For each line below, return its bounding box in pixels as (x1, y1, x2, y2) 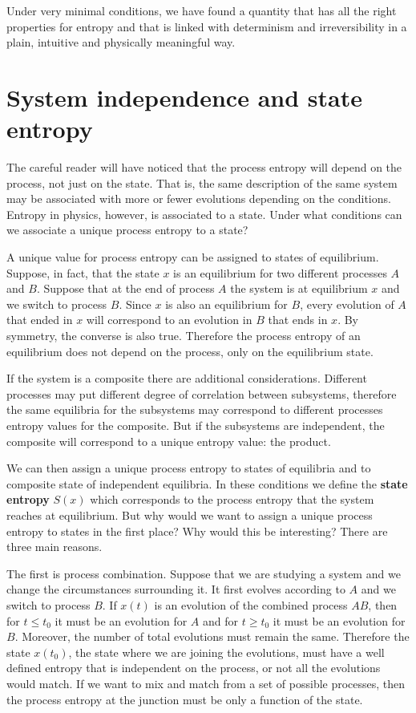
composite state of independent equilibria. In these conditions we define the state (6, 475, 408, 492)
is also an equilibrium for (165, 295, 288, 312)
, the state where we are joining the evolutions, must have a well (68, 643, 385, 660)
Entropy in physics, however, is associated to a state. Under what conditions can (6, 205, 402, 222)
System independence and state (6, 80, 362, 113)
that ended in (6, 311, 73, 328)
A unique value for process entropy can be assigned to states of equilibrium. (6, 249, 379, 265)
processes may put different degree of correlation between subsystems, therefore (6, 385, 397, 402)
